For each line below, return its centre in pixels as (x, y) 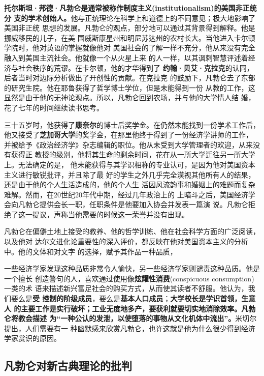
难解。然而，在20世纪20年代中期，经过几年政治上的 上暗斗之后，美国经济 (126, 194)
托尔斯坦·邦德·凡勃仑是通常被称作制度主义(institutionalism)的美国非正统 (130, 8)
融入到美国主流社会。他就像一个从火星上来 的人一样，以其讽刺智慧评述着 (126, 57)
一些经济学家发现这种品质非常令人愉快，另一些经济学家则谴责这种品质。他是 (132, 268)
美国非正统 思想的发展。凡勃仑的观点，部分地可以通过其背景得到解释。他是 (130, 28)
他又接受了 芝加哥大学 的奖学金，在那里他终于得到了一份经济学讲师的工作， (128, 135)
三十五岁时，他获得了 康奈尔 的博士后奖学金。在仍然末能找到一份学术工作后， (132, 124)
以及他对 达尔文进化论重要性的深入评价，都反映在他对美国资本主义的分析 (126, 241)
